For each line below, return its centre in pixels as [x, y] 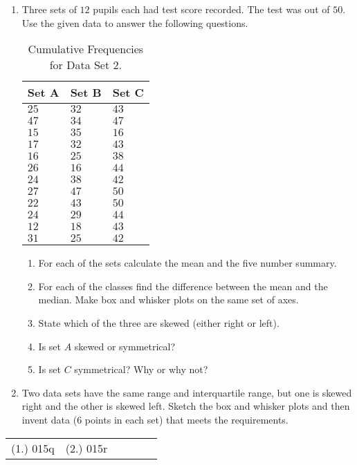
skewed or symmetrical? [125, 346]
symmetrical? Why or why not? [141, 369]
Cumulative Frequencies [86, 49]
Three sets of [49, 9]
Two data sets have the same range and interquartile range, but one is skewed [187, 392]
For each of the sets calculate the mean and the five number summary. [187, 263]
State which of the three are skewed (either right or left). [159, 322]
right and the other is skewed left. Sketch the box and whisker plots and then [186, 406]
